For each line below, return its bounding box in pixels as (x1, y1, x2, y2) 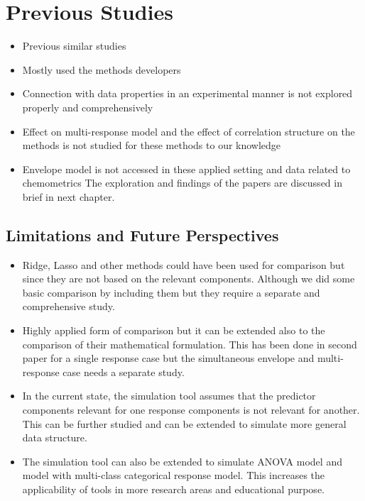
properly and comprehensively (22, 99, 153, 114)
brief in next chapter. (22, 189, 115, 204)
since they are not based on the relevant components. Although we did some (22, 271, 355, 286)
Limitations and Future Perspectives (6, 224, 279, 246)
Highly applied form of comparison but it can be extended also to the (22, 323, 325, 338)
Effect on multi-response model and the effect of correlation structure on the (22, 123, 355, 138)
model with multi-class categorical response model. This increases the (22, 468, 325, 483)
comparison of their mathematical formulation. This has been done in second (22, 336, 357, 351)
